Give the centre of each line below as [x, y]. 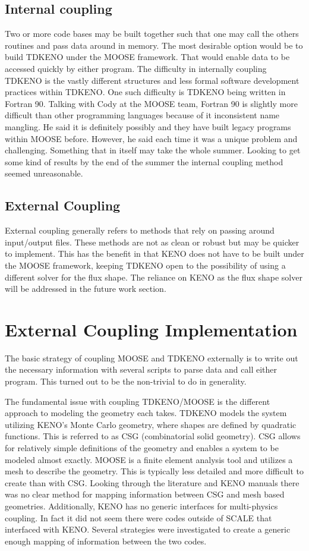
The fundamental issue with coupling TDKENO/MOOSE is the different [138, 401]
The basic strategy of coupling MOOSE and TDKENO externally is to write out [152, 358]
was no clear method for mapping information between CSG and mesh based [145, 494]
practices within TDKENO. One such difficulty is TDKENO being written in [145, 92]
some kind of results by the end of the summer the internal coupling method [144, 161]
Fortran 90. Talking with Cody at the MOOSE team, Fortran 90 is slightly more [151, 103]
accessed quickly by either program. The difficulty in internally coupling [136, 68]
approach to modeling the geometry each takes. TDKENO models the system [146, 413]
